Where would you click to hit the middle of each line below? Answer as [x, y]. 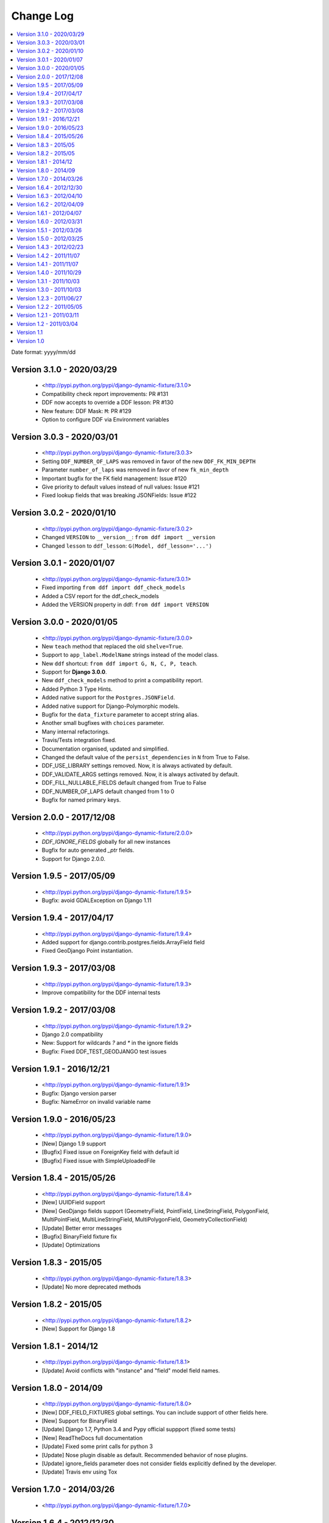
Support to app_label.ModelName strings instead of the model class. [130, 655]
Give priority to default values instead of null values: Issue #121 [121, 487]
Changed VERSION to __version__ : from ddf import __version [129, 537]
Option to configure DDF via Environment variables [105, 419]
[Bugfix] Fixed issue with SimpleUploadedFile [99, 1161]
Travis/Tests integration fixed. [79, 740]
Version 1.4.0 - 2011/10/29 [49, 273]
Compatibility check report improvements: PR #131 [105, 394]
